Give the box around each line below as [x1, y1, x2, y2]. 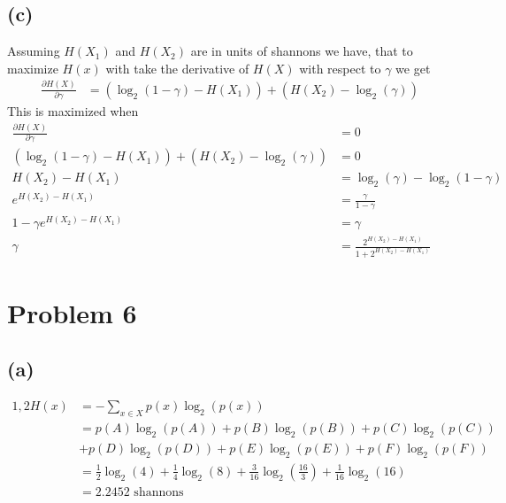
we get [395, 58, 431, 77]
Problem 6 [7, 294, 137, 330]
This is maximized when [7, 102, 139, 120]
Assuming [7, 42, 60, 60]
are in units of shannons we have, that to [190, 42, 413, 60]
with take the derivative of [105, 58, 249, 77]
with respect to [299, 58, 381, 77]
